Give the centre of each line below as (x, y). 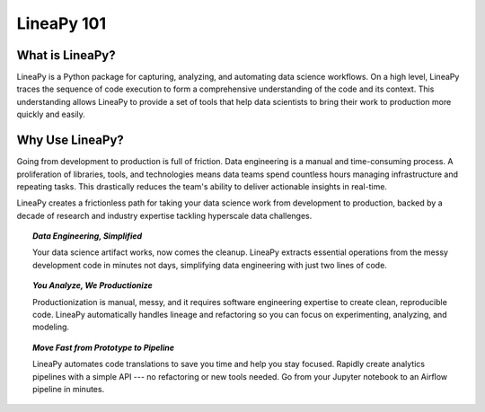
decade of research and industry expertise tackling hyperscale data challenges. (164, 215)
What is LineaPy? (66, 55)
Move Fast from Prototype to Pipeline (104, 347)
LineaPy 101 (62, 23)
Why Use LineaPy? (71, 140)
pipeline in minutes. (69, 389)
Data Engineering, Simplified (88, 236)
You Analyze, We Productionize (93, 285)
